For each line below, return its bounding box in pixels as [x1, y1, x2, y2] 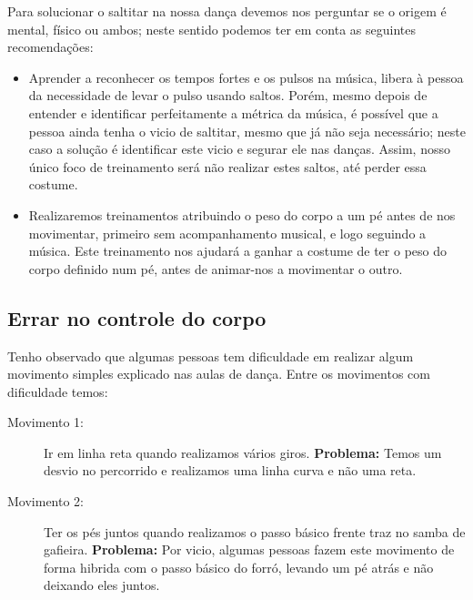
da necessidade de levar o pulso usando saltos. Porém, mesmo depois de [28, 86, 428, 105]
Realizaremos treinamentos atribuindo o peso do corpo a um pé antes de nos [28, 205, 456, 224]
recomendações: [7, 37, 94, 56]
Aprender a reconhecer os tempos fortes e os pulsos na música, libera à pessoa [28, 67, 464, 86]
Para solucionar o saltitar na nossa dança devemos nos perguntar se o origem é [7, 2, 447, 20]
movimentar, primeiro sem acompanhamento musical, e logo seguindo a [28, 223, 427, 242]
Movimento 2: [7, 492, 84, 511]
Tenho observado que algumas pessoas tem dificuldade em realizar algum [7, 346, 414, 365]
